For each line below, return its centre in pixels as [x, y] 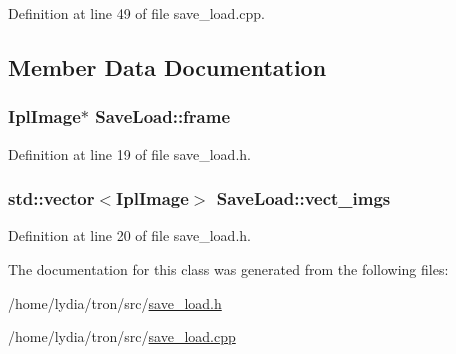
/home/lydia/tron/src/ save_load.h [115, 302]
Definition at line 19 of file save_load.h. [129, 153]
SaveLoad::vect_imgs [303, 198]
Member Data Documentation [167, 66]
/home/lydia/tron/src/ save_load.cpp [122, 336]
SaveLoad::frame [163, 116]
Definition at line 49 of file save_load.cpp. [136, 13]
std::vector [51, 198]
